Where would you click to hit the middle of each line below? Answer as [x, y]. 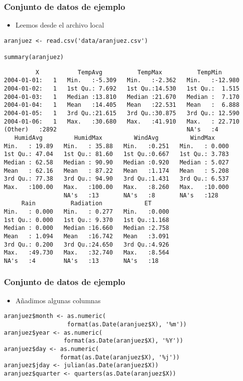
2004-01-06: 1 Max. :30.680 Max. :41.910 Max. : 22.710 [122, 121]
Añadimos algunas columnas [58, 300]
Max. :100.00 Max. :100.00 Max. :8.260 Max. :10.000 [117, 187]
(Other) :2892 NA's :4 [111, 130]
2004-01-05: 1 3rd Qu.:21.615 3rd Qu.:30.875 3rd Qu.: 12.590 [122, 113]
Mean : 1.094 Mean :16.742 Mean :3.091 [87, 236]
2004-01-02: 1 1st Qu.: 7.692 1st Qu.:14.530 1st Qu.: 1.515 [122, 89]
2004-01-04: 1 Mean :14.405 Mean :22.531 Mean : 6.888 [122, 105]
